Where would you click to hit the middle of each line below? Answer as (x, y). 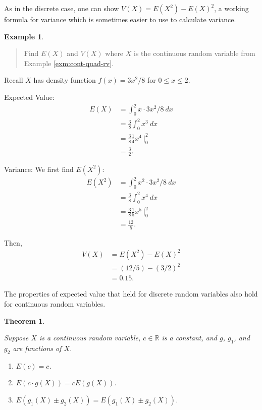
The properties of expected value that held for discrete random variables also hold (131, 294)
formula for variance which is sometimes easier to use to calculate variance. (120, 19)
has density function (65, 80)
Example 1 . (24, 36)
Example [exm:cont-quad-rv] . (69, 63)
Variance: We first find (39, 169)
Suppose (16, 338)
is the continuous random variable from (195, 53)
